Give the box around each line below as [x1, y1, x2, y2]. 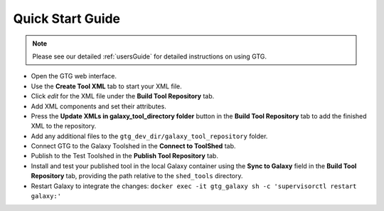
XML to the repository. [31, 122, 97, 130]
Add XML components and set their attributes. [31, 102, 166, 110]
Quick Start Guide [13, 11, 121, 26]
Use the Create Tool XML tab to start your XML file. [31, 82, 182, 91]
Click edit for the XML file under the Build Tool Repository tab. [31, 92, 215, 101]
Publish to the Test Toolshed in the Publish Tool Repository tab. [31, 152, 218, 160]
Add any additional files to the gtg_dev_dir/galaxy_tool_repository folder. [31, 132, 268, 140]
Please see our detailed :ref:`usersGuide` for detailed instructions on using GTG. [32, 52, 267, 61]
